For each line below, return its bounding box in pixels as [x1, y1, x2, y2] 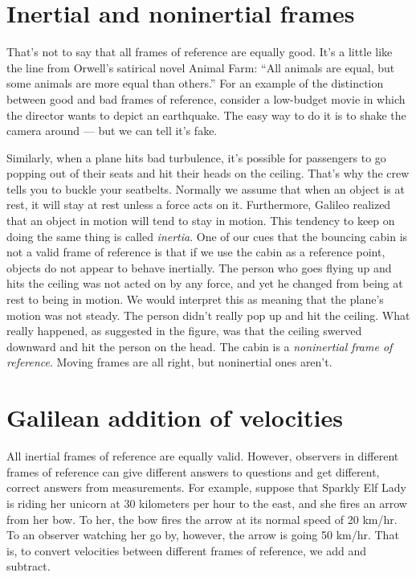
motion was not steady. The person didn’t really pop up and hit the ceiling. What [6, 306, 410, 323]
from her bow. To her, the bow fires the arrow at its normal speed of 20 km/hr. [6, 510, 398, 527]
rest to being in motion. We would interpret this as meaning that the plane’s [6, 291, 384, 308]
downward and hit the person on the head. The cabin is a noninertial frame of [6, 338, 393, 354]
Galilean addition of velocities [6, 401, 343, 434]
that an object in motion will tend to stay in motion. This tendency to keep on [6, 212, 395, 229]
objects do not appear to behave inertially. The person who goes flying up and [6, 259, 392, 276]
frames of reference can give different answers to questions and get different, [6, 463, 380, 480]
